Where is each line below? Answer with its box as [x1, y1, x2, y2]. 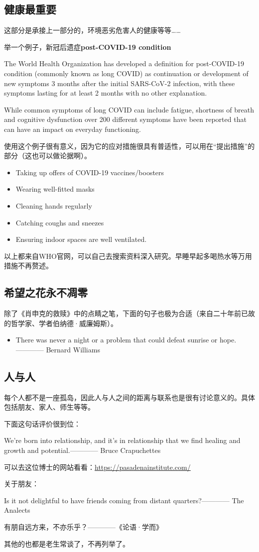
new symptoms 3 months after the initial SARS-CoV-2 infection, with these [4, 78, 235, 88]
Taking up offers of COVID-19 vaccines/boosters [15, 167, 164, 177]
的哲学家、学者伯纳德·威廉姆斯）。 [4, 318, 118, 328]
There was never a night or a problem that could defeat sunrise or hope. [15, 334, 237, 345]
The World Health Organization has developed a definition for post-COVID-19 [4, 58, 244, 69]
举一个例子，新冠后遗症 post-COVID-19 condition [4, 41, 171, 52]
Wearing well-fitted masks [15, 184, 95, 194]
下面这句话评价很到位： [4, 418, 81, 429]
